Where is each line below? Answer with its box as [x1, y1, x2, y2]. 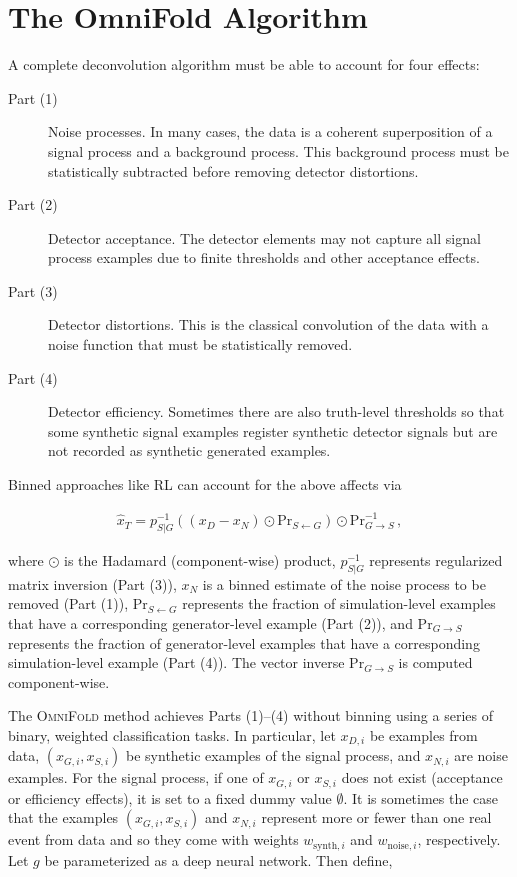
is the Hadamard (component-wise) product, [64, 549, 336, 570]
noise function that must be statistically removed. [48, 334, 353, 355]
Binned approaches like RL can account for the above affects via [8, 474, 402, 495]
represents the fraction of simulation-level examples [182, 593, 496, 614]
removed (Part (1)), [8, 593, 129, 614]
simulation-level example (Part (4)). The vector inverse [8, 652, 345, 673]
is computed [398, 652, 473, 673]
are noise [454, 745, 508, 766]
